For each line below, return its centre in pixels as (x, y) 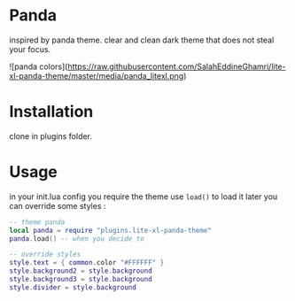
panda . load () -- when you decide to (77, 239)
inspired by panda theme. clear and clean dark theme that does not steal (142, 40)
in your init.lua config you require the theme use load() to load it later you (144, 197)
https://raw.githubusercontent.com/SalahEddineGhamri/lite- (177, 66)
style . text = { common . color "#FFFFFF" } (87, 263)
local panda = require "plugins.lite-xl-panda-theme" (111, 230)
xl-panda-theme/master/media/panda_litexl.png (97, 75)
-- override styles (45, 255)
